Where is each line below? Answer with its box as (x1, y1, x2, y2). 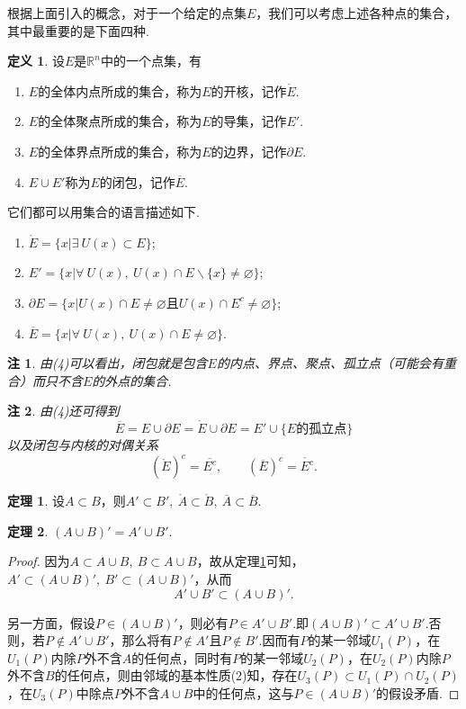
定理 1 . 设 (7, 491, 65, 510)
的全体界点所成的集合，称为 (38, 141, 202, 160)
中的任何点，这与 (193, 683, 294, 702)
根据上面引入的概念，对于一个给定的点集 (7, 4, 246, 22)
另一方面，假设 (7, 613, 95, 632)
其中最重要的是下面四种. (7, 21, 149, 40)
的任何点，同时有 (131, 648, 233, 667)
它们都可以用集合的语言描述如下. (7, 202, 200, 221)
